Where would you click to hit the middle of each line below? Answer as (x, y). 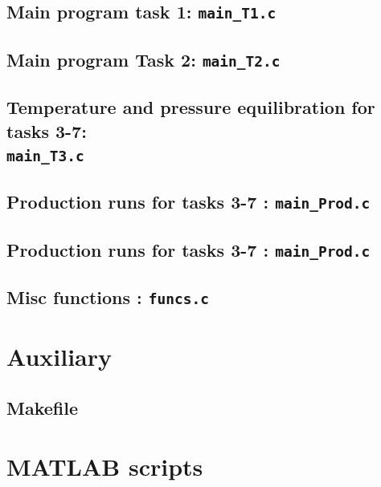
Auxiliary (59, 357)
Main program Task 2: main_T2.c (143, 59)
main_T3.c (45, 156)
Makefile (42, 407)
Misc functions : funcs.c (108, 296)
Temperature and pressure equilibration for (191, 107)
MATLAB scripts (105, 467)
